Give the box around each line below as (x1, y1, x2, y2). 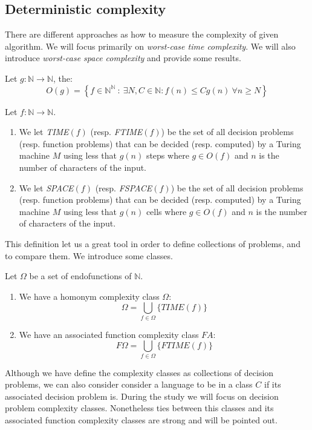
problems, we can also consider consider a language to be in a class (5, 378, 253, 391)
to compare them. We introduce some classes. (5, 249, 173, 262)
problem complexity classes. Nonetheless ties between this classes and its (5, 402, 274, 414)
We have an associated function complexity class (19, 328, 199, 340)
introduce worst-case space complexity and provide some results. (5, 51, 241, 64)
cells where (146, 205, 187, 217)
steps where (146, 149, 189, 162)
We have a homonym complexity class (19, 289, 160, 302)
